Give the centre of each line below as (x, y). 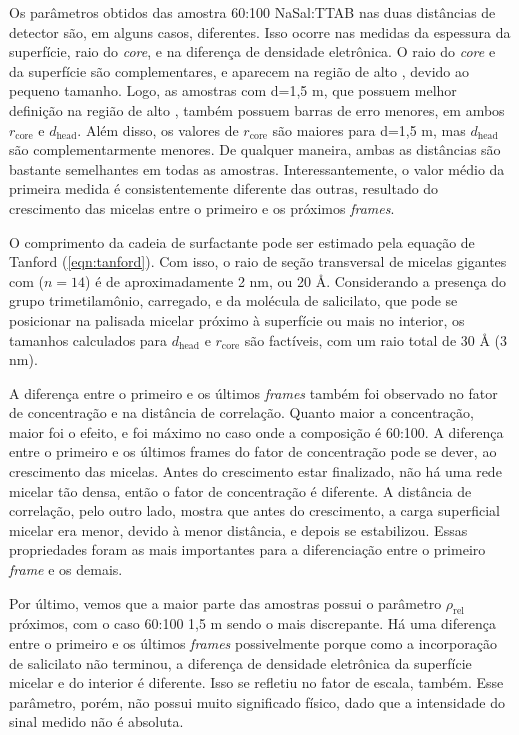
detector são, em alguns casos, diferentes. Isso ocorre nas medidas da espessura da (260, 31)
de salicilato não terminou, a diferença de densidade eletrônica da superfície (240, 662)
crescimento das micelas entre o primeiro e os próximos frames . (202, 207)
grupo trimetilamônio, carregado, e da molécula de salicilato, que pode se (233, 300)
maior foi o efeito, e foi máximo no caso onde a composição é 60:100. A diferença (256, 431)
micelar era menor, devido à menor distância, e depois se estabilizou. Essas (238, 529)
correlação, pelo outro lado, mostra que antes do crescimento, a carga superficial (254, 510)
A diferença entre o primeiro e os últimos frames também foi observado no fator (253, 392)
